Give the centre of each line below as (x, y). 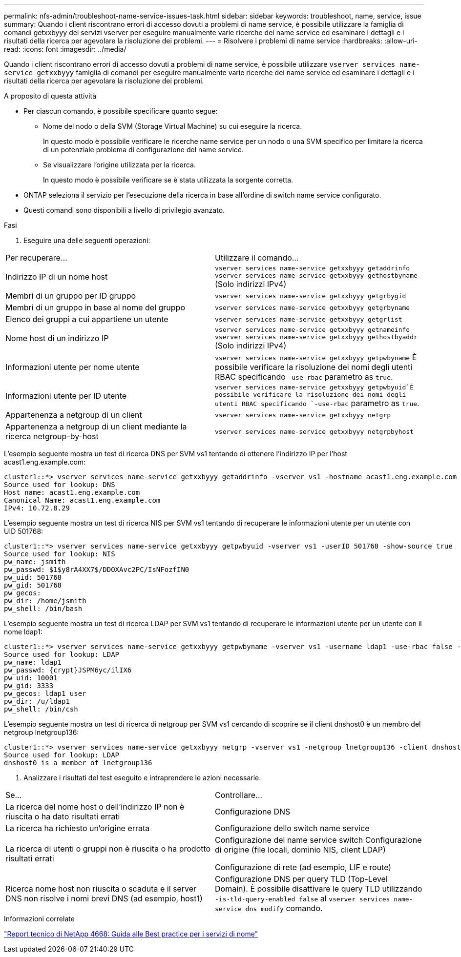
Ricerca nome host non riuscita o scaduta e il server (101, 889)
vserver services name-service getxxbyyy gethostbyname (316, 275)
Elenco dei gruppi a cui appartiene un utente (87, 319)
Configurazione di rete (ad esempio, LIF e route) (303, 867)
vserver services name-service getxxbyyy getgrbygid (311, 296)
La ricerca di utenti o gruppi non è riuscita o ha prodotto (108, 849)
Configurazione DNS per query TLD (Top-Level (301, 879)
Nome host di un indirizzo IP (57, 338)
